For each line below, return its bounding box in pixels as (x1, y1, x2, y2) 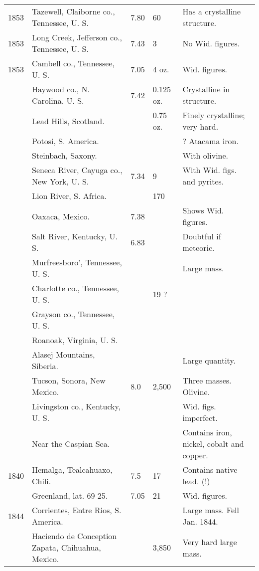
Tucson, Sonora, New (32, 375, 106, 386)
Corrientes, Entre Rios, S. (32, 504, 122, 516)
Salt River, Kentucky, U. (32, 230, 118, 242)
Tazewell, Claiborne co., (32, 5, 115, 17)
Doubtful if (182, 230, 221, 242)
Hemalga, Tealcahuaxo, (32, 464, 113, 475)
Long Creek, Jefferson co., (32, 31, 123, 43)
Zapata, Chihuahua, (32, 542, 101, 553)
